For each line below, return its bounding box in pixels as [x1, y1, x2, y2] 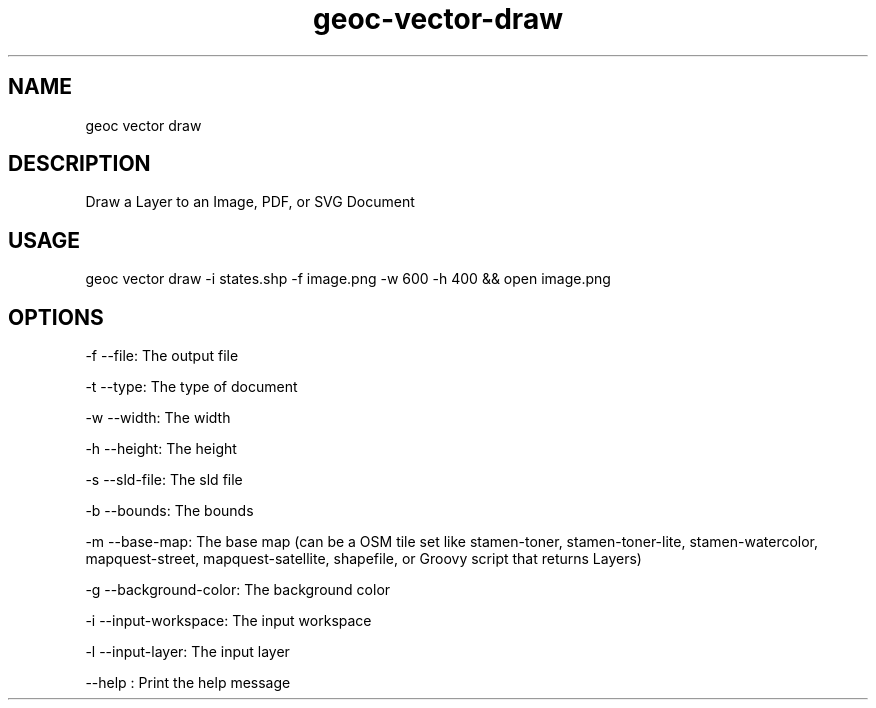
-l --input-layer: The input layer [85, 643, 290, 661]
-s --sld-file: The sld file [85, 471, 243, 489]
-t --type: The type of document [85, 378, 298, 396]
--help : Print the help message [85, 674, 291, 692]
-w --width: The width [85, 409, 231, 427]
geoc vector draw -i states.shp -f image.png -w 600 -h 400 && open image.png [85, 270, 611, 288]
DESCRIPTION [8, 151, 151, 177]
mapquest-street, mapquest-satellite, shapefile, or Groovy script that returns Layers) [85, 550, 642, 568]
